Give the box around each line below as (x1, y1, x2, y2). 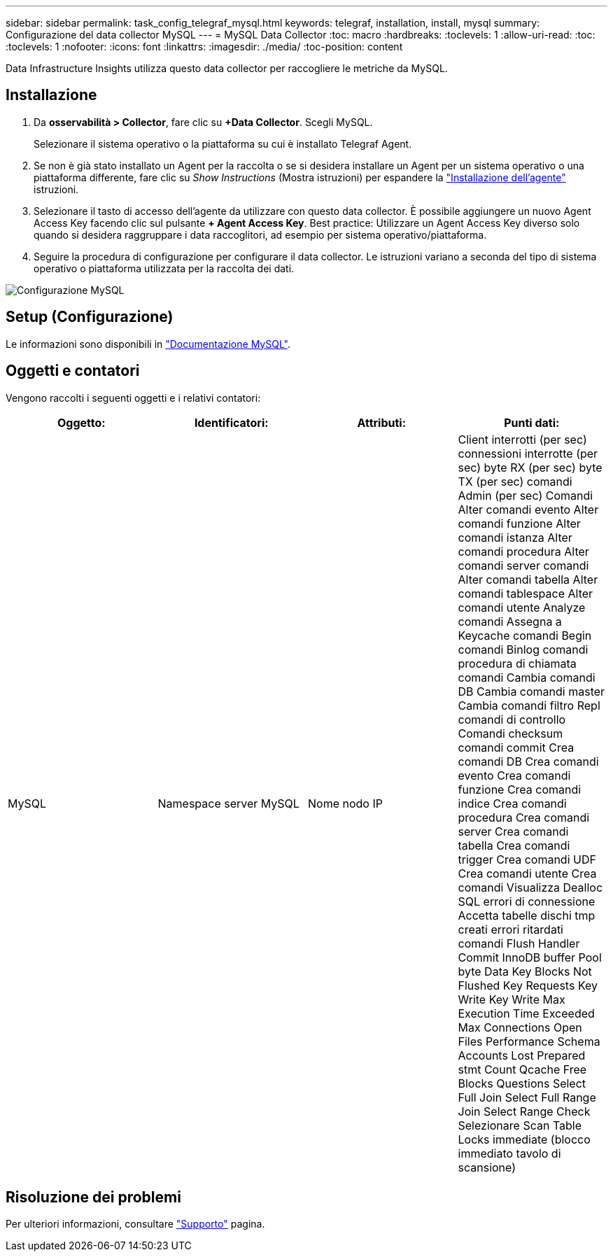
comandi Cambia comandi (458, 670, 596, 684)
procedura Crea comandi (458, 810, 590, 824)
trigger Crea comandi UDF (458, 852, 596, 866)
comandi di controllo (458, 712, 566, 726)
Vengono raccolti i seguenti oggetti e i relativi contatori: (6, 391, 261, 404)
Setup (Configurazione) (6, 308, 174, 326)
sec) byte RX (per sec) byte (458, 460, 603, 475)
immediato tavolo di (458, 1146, 561, 1160)
